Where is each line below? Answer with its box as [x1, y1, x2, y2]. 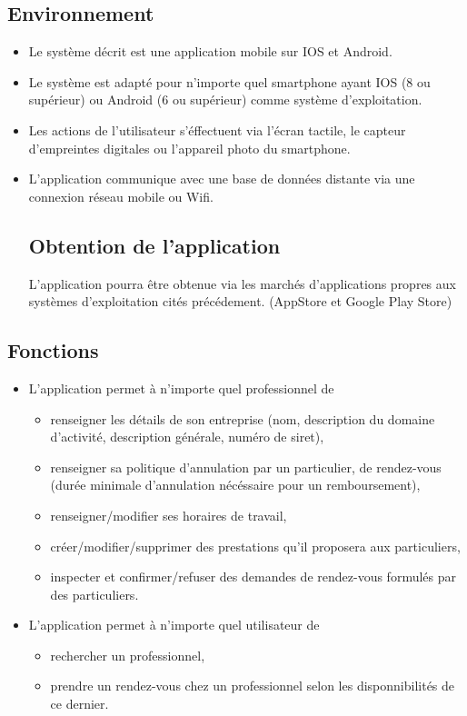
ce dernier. [50, 694, 109, 713]
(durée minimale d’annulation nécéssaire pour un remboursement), [50, 475, 421, 494]
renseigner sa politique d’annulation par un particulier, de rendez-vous [50, 457, 442, 476]
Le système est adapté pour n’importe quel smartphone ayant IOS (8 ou [28, 72, 431, 91]
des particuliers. [50, 584, 139, 603]
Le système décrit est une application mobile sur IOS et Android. [28, 42, 392, 61]
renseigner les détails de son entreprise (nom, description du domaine [50, 409, 435, 428]
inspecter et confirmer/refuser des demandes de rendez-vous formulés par [50, 567, 456, 586]
